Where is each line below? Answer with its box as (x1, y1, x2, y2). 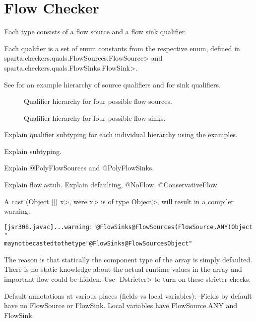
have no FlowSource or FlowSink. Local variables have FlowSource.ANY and (4, 300, 238, 311)
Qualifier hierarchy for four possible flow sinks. (24, 112, 166, 123)
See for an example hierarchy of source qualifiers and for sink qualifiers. (4, 79, 221, 89)
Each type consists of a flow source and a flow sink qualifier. (4, 26, 187, 37)
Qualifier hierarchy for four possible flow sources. (24, 96, 172, 106)
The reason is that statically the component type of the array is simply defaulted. (4, 254, 253, 264)
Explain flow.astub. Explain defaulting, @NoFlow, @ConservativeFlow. (4, 179, 219, 190)
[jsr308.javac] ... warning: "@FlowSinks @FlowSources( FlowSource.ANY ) (4, 223, 232, 231)
